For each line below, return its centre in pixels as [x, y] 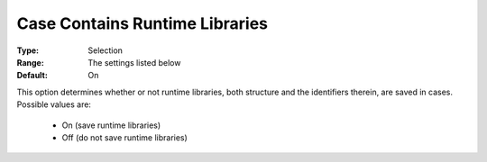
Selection [106, 50]
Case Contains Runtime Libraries [142, 23]
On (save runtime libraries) [111, 125]
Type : [28, 50]
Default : [32, 76]
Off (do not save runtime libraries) [125, 137]
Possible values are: [54, 104]
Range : [30, 62]
